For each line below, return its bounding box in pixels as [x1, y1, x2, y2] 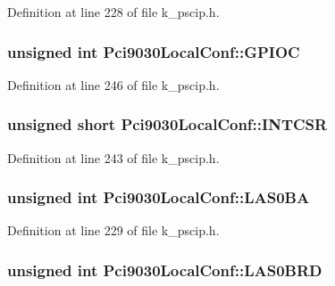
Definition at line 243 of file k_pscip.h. [7, 148, 220, 167]
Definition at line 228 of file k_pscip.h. [7, 3, 220, 20]
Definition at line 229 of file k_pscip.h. [7, 221, 220, 240]
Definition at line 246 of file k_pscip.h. [7, 75, 220, 94]
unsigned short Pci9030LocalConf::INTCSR [7, 113, 328, 135]
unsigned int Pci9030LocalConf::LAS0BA [7, 186, 310, 208]
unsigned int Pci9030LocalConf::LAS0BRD [7, 258, 322, 281]
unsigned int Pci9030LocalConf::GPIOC [7, 40, 300, 62]
